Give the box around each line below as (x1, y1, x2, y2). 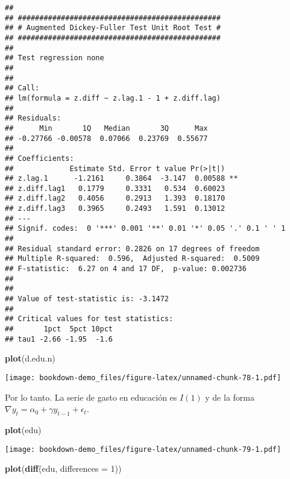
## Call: (5, 84, 40, 93)
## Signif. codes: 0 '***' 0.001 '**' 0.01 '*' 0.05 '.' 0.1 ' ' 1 (5, 224, 286, 233)
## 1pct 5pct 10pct (5, 325, 113, 333)
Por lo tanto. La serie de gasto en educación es (5, 390, 177, 403)
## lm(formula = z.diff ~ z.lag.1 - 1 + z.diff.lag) (5, 93, 221, 102)
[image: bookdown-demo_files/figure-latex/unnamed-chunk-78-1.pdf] (5, 373, 282, 382)
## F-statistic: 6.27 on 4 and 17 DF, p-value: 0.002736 (5, 265, 247, 274)
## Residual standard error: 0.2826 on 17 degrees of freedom (5, 244, 260, 253)
